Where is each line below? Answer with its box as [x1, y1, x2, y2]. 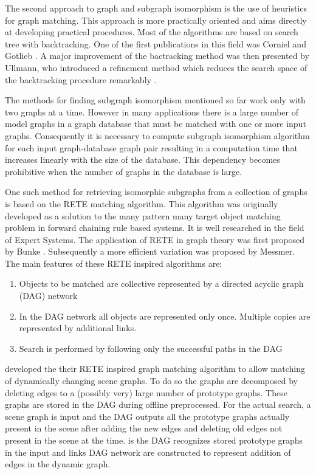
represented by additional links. [19, 321, 137, 334]
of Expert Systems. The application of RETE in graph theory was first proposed [5, 233, 304, 246]
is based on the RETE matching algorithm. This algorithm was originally [5, 197, 278, 210]
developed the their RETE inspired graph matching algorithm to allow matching [5, 362, 305, 375]
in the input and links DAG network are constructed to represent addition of [5, 445, 291, 458]
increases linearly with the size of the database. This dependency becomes [5, 153, 280, 166]
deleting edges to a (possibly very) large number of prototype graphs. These [5, 386, 287, 399]
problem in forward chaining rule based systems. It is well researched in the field [5, 221, 304, 234]
